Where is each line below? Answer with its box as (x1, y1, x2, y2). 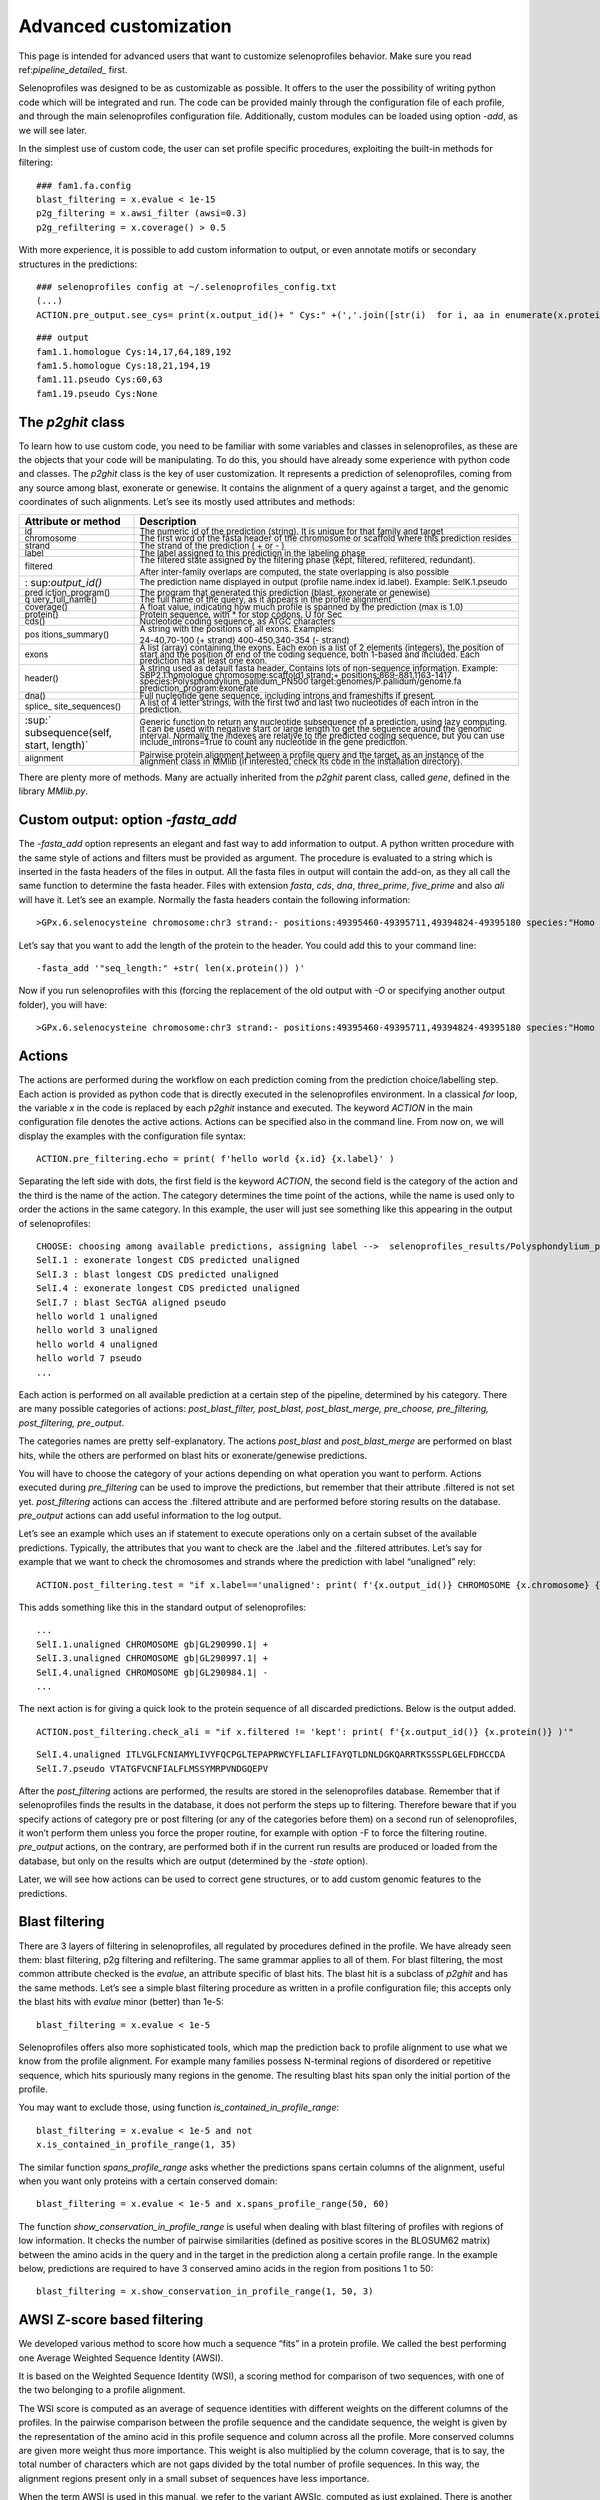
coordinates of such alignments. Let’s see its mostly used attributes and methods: (18, 496, 355, 508)
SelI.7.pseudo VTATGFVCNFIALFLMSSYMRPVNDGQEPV (36, 1763, 269, 1774)
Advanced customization (18, 15, 232, 37)
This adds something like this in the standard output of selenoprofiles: (18, 1601, 307, 1614)
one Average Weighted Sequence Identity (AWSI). (18, 2351, 224, 2364)
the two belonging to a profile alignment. (18, 2384, 186, 2396)
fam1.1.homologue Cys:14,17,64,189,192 (36, 346, 232, 357)
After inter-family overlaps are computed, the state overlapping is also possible (139, 566, 450, 577)
